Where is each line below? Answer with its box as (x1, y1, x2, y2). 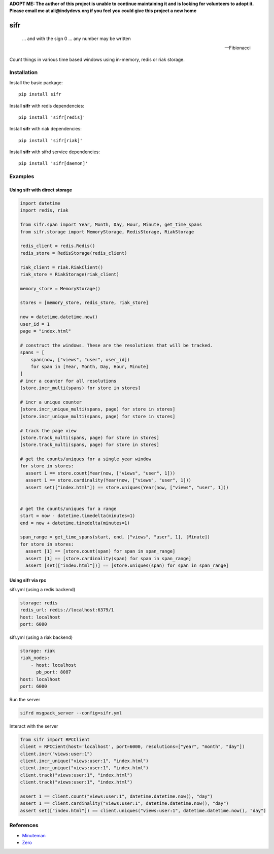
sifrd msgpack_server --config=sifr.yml (20, 710, 122, 715)
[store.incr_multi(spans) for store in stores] (20, 385, 141, 391)
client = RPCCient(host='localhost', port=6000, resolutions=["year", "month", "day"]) (20, 744, 245, 749)
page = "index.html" (20, 328, 71, 334)
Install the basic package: (9, 79, 63, 86)
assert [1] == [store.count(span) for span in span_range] (25, 549, 176, 554)
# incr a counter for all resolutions (20, 378, 117, 384)
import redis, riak (20, 208, 68, 213)
